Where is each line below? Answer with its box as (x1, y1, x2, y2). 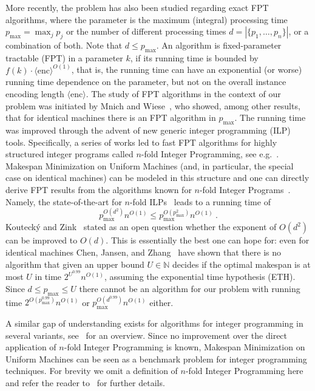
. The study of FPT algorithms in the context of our (86, 87, 281, 100)
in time (35, 270, 62, 283)
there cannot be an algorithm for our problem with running (79, 282, 300, 294)
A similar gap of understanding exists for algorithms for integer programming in (5, 316, 303, 329)
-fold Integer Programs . (199, 183, 291, 195)
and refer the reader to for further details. (5, 376, 165, 389)
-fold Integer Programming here (185, 364, 303, 377)
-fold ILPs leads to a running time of (129, 195, 271, 208)
